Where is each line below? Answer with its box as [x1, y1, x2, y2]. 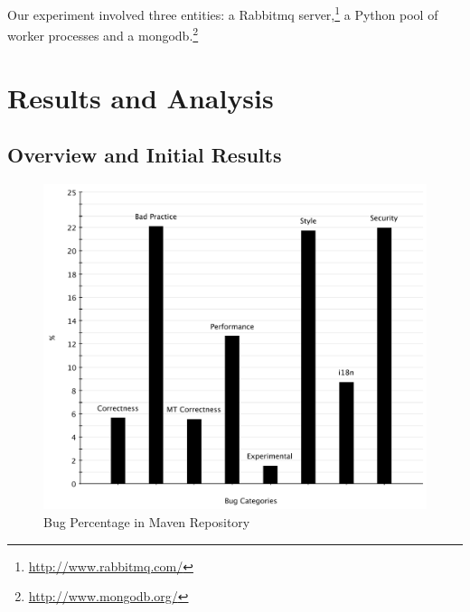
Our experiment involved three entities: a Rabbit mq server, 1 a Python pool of [7, 3, 438, 23]
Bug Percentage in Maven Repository [43, 512, 250, 531]
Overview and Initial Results [7, 141, 282, 169]
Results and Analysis [7, 79, 274, 116]
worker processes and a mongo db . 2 [7, 23, 199, 44]
